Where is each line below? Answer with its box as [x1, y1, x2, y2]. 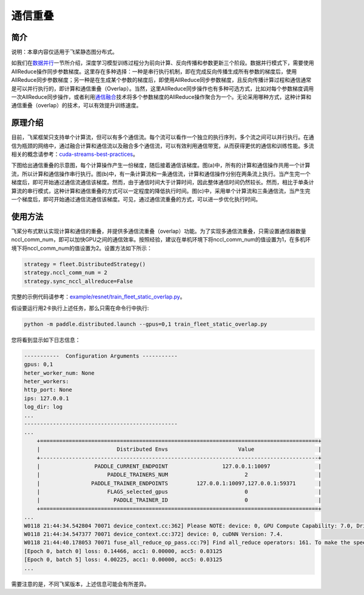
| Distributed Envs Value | [36, 446, 322, 453]
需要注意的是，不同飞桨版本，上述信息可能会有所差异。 [11, 580, 150, 588]
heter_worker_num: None [24, 369, 95, 376]
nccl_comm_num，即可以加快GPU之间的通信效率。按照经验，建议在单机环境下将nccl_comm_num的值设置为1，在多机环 [11, 236, 311, 243]
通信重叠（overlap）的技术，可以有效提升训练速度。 [11, 102, 142, 109]
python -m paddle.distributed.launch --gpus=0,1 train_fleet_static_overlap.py [24, 320, 268, 328]
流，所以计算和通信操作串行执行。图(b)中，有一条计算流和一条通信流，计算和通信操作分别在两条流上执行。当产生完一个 [11, 170, 311, 177]
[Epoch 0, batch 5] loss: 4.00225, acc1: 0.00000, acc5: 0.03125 [24, 556, 223, 563]
